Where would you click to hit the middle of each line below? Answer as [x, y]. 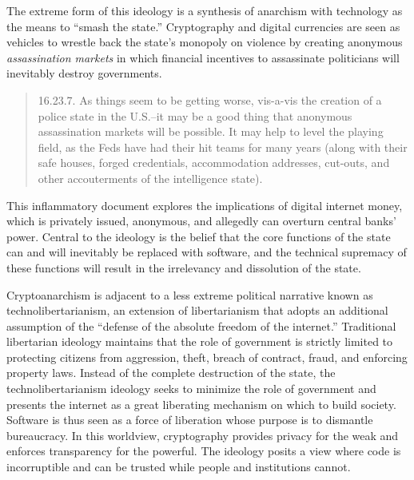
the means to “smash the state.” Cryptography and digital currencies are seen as [203, 26]
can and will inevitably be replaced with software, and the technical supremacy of [207, 252]
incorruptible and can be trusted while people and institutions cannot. [179, 467]
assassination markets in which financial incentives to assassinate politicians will [203, 57]
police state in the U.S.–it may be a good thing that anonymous [195, 115]
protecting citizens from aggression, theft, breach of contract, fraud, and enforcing [207, 357]
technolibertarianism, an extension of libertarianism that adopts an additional [197, 310]
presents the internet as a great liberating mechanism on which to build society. [201, 404]
